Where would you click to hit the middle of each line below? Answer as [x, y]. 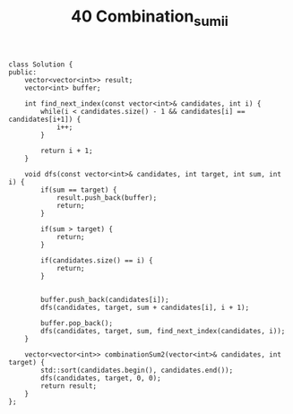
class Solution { [41, 65]
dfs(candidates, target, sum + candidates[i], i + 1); [145, 307]
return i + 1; [67, 151]
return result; [69, 386]
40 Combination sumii [150, 18]
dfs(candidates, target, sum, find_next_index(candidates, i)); [163, 331]
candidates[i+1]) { [45, 119]
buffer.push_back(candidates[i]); [105, 299]
